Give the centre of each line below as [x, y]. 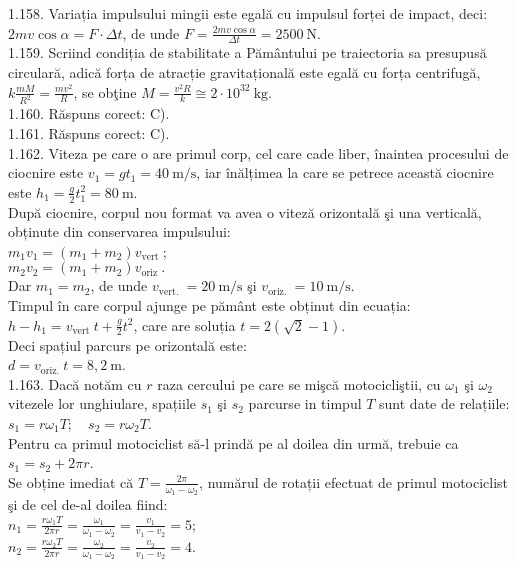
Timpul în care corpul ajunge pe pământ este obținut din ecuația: [209, 305]
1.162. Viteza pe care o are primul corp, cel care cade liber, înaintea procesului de [258, 152]
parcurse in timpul [305, 403]
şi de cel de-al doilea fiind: [88, 504]
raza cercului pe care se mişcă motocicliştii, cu [299, 383]
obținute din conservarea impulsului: [119, 231]
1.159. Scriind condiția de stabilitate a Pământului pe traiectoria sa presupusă [247, 52]
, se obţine [105, 91]
